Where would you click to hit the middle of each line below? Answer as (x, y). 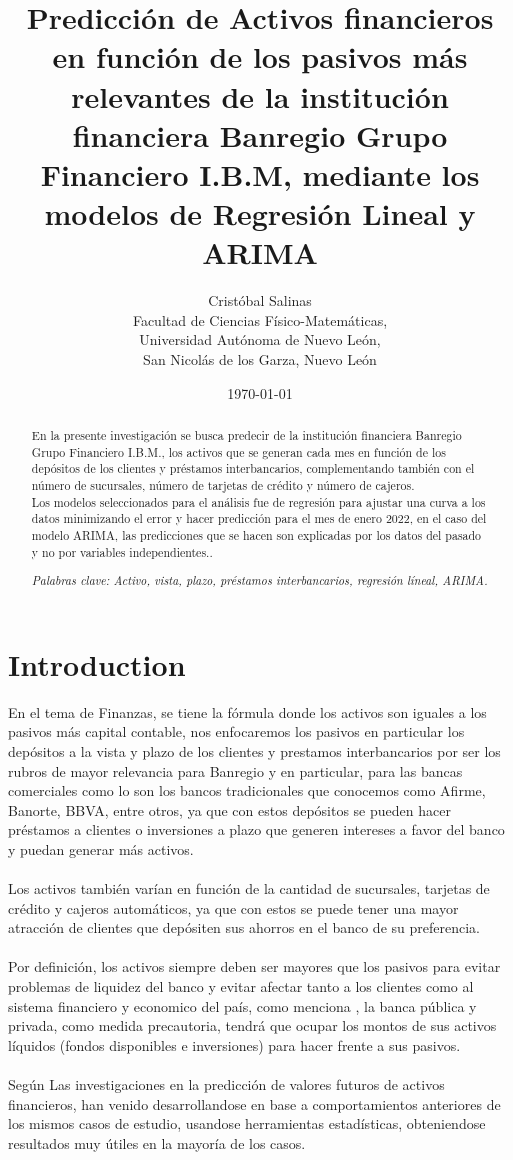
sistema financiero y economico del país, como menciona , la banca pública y (242, 1005)
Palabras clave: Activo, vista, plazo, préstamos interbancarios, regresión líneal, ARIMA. (259, 580)
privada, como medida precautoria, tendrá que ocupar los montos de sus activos (252, 1025)
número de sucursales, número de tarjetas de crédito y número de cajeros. (223, 484)
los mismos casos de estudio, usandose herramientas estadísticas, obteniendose (247, 1123)
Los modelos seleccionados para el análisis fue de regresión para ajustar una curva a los (258, 501)
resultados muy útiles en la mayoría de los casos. (157, 1142)
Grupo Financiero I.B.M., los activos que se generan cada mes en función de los (238, 451)
